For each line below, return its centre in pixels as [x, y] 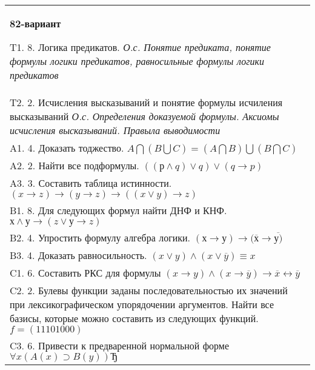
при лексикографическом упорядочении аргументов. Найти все [142, 304]
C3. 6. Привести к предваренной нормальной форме [120, 345]
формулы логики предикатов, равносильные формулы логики [137, 61]
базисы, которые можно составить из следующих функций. [134, 318]
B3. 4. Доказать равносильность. [78, 255]
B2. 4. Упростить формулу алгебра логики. [100, 237]
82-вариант [35, 23]
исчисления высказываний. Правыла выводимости [115, 130]
